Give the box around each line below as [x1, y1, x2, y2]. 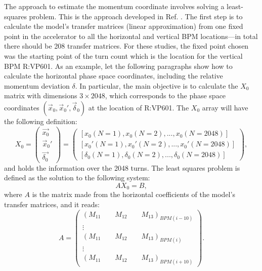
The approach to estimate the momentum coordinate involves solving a [4, 1, 225, 11]
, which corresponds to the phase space [105, 90, 226, 101]
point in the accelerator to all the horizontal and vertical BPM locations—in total [4, 30, 258, 41]
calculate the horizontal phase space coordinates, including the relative [4, 70, 223, 81]
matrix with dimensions [4, 90, 77, 101]
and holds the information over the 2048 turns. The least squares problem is [4, 162, 240, 173]
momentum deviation [4, 80, 70, 91]
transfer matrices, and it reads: [4, 199, 100, 209]
